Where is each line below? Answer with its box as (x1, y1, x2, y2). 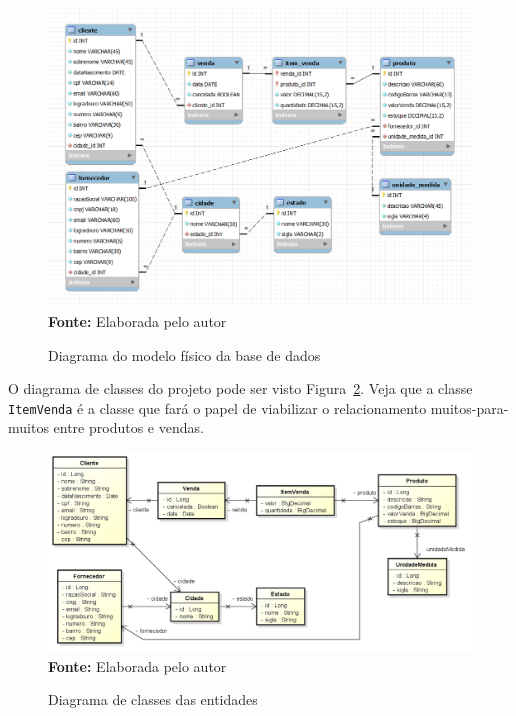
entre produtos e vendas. (53, 417, 204, 438)
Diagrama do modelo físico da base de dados (48, 344, 321, 365)
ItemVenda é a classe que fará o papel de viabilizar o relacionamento (8, 397, 427, 418)
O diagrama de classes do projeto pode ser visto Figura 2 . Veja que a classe (8, 378, 473, 399)
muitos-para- (430, 397, 509, 418)
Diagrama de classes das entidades (48, 689, 258, 710)
